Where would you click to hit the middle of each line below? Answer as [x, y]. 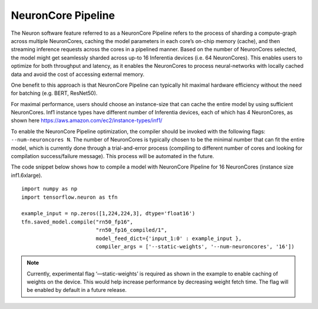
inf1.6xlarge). [26, 175]
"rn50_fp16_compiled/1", [132, 230]
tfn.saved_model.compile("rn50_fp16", [77, 222]
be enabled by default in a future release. [77, 290]
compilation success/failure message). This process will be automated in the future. [112, 156]
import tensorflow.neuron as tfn [69, 197]
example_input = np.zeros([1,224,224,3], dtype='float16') [108, 213]
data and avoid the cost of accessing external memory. [78, 74]
